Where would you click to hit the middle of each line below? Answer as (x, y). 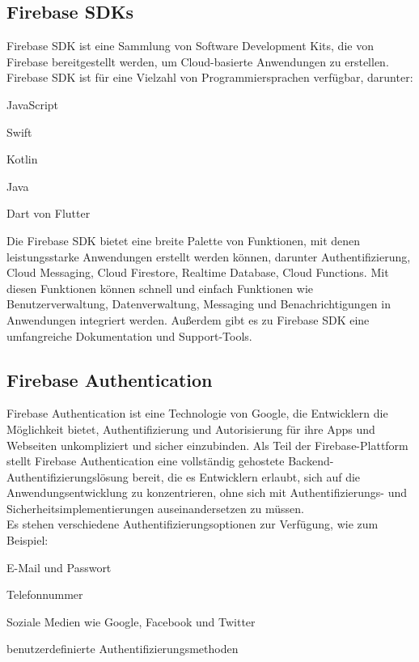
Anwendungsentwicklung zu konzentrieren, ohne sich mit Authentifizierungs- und (207, 492)
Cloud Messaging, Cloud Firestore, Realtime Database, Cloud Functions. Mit (198, 272)
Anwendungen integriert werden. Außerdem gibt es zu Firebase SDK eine (188, 319)
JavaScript (33, 104)
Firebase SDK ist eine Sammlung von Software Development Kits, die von (190, 46)
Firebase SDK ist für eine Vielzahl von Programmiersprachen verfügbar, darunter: (210, 77)
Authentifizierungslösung (68, 476)
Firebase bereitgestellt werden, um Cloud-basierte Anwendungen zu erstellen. (198, 61)
